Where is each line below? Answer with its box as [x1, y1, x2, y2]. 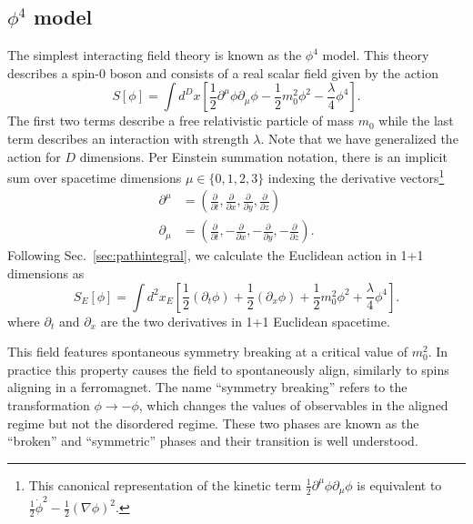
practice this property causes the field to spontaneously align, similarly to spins [7, 359, 449, 378]
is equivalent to [357, 475, 442, 494]
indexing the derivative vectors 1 [267, 166, 445, 186]
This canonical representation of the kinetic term [28, 475, 302, 494]
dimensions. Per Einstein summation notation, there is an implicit [79, 146, 448, 166]
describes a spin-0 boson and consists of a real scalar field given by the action [7, 63, 438, 82]
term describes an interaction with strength [7, 128, 249, 147]
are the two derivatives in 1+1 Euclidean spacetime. [100, 311, 390, 330]
